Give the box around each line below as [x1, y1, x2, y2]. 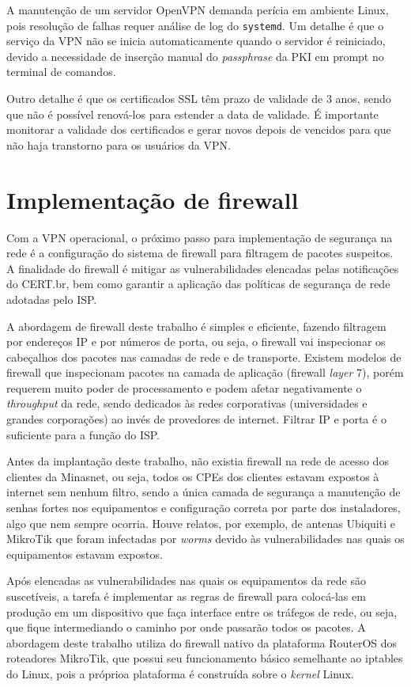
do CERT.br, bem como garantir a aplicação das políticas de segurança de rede [6, 275, 390, 292]
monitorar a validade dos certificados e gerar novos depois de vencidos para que [6, 121, 391, 138]
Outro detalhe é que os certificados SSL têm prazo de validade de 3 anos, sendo [6, 90, 391, 107]
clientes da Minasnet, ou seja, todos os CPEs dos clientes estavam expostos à [6, 468, 379, 484]
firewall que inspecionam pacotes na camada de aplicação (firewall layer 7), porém [6, 364, 404, 381]
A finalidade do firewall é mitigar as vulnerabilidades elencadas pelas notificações [6, 260, 399, 276]
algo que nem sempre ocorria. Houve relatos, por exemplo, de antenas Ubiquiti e [6, 514, 395, 531]
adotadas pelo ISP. [6, 290, 97, 307]
